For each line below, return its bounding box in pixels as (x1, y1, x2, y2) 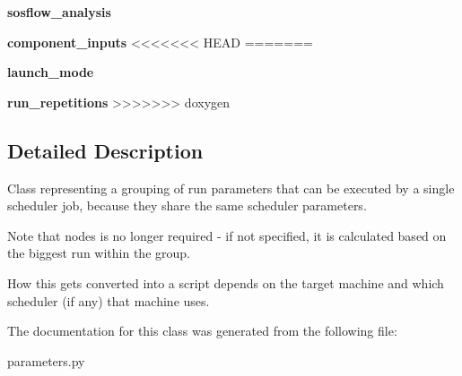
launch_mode (7, 63, 94, 81)
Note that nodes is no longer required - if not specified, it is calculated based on (7, 226, 447, 244)
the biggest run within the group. (7, 244, 190, 262)
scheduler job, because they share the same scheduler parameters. (7, 196, 367, 215)
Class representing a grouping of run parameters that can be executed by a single (7, 178, 455, 197)
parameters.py (7, 351, 85, 370)
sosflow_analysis (7, 3, 111, 21)
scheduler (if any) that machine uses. (7, 291, 210, 310)
